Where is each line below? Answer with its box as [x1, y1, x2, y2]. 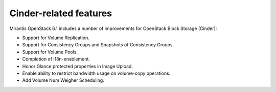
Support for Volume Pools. [22, 49, 78, 55]
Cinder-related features [9, 8, 112, 19]
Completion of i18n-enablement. [22, 56, 90, 62]
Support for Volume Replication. [22, 35, 89, 41]
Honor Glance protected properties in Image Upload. [22, 63, 133, 69]
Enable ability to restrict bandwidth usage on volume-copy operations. [22, 70, 171, 76]
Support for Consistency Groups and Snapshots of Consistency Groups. [22, 42, 174, 48]
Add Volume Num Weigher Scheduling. [22, 77, 104, 83]
